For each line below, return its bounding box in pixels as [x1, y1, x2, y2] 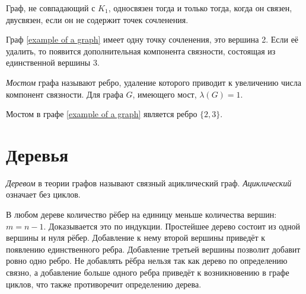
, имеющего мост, [132, 88, 197, 100]
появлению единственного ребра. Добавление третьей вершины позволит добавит [6, 243, 301, 255]
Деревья [6, 142, 69, 166]
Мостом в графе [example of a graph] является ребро [6, 108, 197, 120]
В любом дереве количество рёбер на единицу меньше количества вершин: [6, 208, 277, 221]
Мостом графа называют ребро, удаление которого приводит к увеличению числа [6, 76, 302, 88]
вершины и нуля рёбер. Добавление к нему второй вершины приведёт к [6, 231, 266, 244]
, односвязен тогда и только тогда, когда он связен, [108, 2, 292, 14]
